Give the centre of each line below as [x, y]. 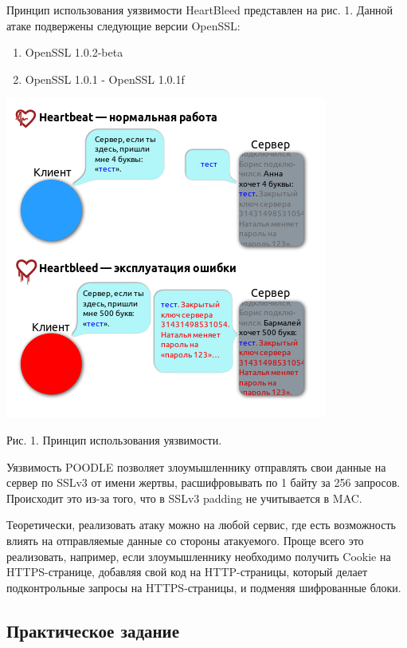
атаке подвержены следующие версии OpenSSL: [123, 25]
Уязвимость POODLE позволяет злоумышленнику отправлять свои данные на [196, 466]
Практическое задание [93, 630]
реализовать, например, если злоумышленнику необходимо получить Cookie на [199, 556]
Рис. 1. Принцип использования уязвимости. [114, 439]
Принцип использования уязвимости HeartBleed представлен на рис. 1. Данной [200, 10]
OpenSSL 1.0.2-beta [74, 52]
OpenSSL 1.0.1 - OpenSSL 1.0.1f [105, 79]
